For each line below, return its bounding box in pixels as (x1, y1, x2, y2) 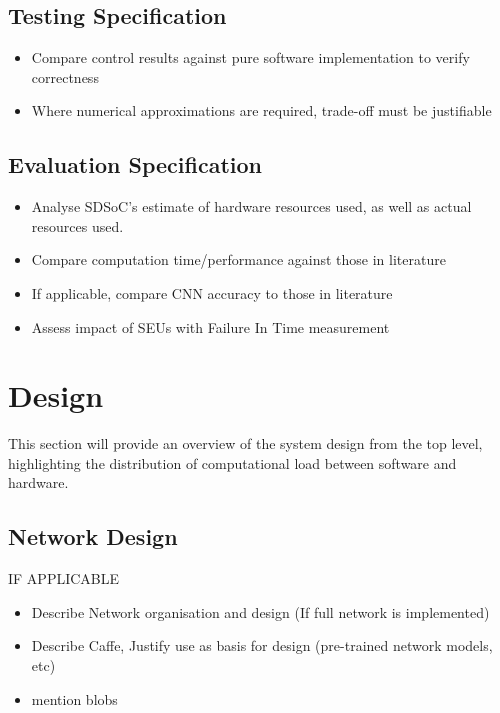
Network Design (8, 521, 178, 552)
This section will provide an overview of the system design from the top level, (8, 433, 483, 454)
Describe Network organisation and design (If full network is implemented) (31, 601, 490, 622)
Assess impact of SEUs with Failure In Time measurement (31, 316, 390, 337)
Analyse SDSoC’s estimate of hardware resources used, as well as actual (31, 196, 472, 217)
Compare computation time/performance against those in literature (31, 249, 446, 270)
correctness (31, 66, 99, 87)
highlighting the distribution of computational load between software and (8, 452, 457, 473)
